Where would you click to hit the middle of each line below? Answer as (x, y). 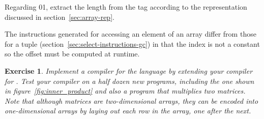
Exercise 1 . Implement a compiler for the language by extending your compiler (129, 70)
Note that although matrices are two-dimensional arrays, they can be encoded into (131, 100)
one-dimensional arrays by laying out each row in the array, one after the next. (128, 111)
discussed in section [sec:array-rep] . (60, 17)
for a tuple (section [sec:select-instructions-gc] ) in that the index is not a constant (132, 43)
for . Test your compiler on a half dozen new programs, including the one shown (129, 81)
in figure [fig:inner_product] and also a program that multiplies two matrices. (125, 91)
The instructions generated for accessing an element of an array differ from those (130, 34)
